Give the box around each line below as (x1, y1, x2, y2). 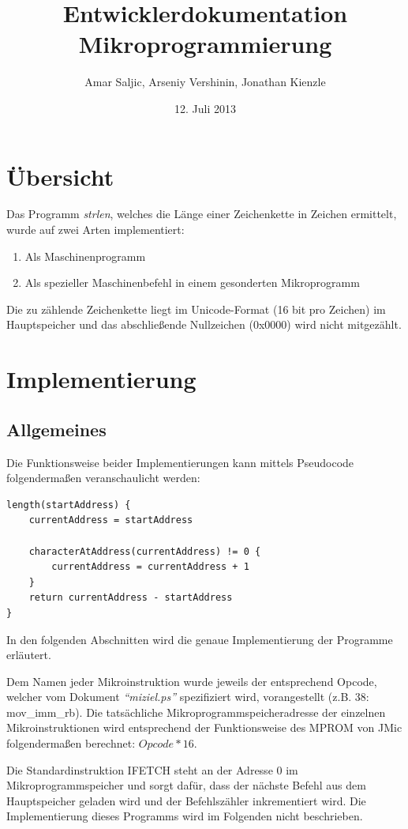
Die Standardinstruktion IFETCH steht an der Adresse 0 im (6, 761, 298, 778)
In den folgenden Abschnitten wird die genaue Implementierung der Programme (6, 631, 393, 647)
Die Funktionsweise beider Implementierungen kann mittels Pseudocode (6, 454, 354, 470)
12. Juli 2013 (174, 100, 236, 116)
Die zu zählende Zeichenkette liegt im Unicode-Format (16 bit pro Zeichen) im (6, 300, 386, 317)
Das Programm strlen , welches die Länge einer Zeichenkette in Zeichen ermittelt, (6, 205, 397, 222)
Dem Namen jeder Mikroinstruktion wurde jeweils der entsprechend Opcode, (6, 673, 377, 689)
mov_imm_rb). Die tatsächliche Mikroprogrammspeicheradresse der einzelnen (6, 703, 386, 720)
